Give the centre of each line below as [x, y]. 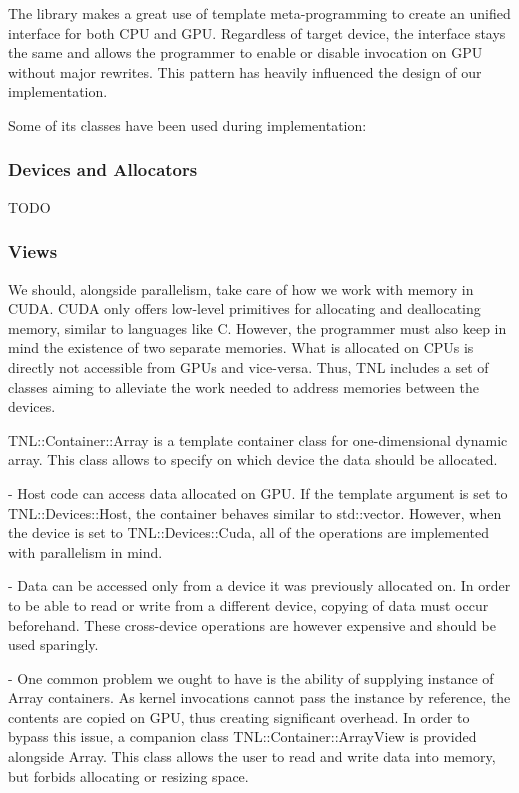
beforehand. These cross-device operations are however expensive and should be [252, 624]
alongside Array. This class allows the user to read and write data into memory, [252, 756]
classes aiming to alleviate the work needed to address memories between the [244, 386]
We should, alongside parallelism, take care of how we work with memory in [241, 288]
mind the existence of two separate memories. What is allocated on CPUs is [241, 347]
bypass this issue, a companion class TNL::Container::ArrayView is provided [242, 736]
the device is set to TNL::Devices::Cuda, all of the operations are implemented [249, 532]
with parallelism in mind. [85, 551]
